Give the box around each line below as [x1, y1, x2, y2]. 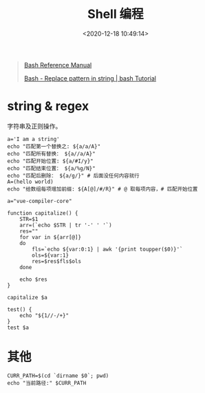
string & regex [7, 98, 89, 114]
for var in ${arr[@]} [19, 233, 81, 241]
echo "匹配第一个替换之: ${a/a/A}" [7, 142, 101, 150]
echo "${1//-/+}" [19, 312, 69, 319]
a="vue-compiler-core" [7, 198, 72, 204]
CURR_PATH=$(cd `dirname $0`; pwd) [7, 372, 109, 379]
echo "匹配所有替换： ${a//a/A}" [7, 150, 96, 157]
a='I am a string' [7, 136, 60, 142]
